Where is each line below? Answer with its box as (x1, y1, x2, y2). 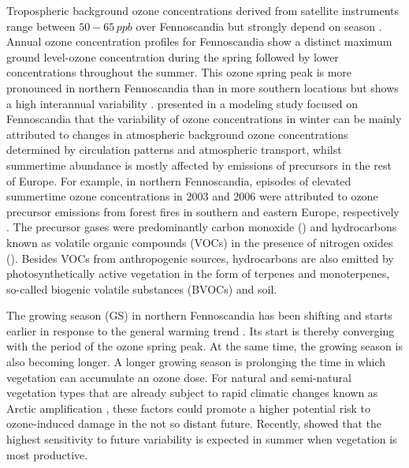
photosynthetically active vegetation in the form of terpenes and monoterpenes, (6, 265, 390, 282)
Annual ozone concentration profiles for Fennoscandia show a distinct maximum (6, 33, 392, 50)
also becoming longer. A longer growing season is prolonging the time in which (6, 354, 386, 370)
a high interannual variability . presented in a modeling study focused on (6, 95, 359, 111)
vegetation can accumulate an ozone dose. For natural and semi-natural (6, 369, 351, 385)
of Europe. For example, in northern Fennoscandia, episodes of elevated (6, 172, 351, 189)
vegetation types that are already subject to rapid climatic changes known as (6, 384, 378, 401)
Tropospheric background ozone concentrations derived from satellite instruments (6, 2, 400, 18)
